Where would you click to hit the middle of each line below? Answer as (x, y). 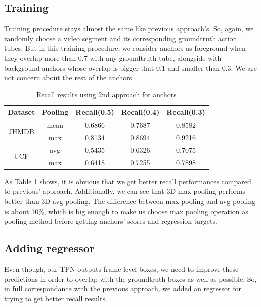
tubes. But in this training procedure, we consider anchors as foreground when (125, 48)
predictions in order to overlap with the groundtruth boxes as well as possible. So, (130, 279)
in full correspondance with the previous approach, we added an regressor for (123, 289)
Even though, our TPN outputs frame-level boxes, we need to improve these (121, 269)
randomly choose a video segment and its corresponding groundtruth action (121, 38)
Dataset (21, 112)
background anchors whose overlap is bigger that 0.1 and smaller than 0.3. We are (130, 68)
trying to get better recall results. (56, 298)
